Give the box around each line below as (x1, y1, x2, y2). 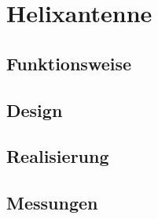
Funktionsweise (6, 51, 132, 75)
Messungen (6, 191, 98, 215)
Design (6, 97, 63, 122)
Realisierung (6, 144, 109, 168)
